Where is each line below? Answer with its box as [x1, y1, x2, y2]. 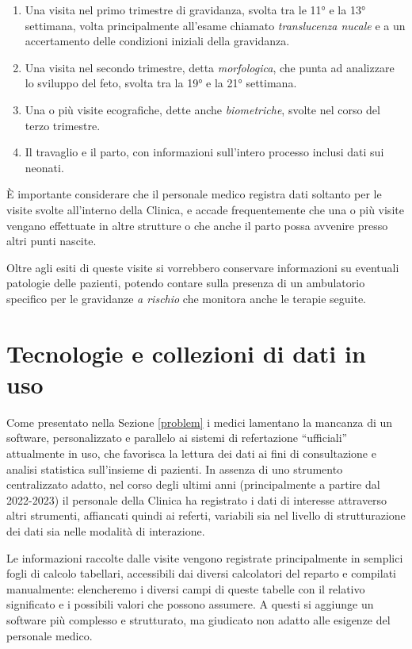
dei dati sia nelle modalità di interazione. [6, 522, 205, 539]
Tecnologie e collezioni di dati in [6, 336, 366, 369]
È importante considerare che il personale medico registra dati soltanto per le [6, 186, 382, 202]
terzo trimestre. [25, 117, 101, 133]
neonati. [25, 159, 64, 175]
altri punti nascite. [6, 232, 97, 249]
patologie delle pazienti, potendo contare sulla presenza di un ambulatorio [6, 275, 365, 291]
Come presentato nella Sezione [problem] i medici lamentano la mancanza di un [6, 413, 393, 430]
